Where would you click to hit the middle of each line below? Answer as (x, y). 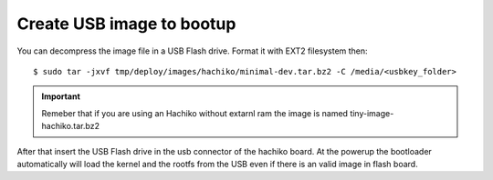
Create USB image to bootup (126, 24)
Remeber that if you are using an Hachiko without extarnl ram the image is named (195, 113)
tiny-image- (372, 113)
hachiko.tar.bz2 (71, 126)
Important (61, 96)
